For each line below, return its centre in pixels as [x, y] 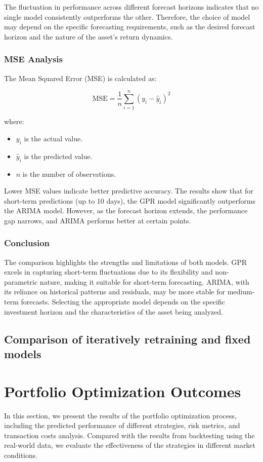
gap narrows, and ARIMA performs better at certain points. [98, 220]
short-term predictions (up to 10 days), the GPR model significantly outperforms [130, 200]
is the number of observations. [69, 174]
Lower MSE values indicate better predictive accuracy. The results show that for [129, 191]
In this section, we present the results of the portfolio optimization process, [120, 415]
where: [14, 121]
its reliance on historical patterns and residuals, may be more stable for [115, 292]
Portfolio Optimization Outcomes [123, 391]
